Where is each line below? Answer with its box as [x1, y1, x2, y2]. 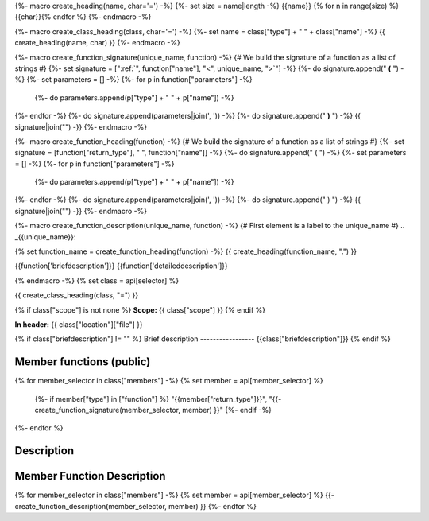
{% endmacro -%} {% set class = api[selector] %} [14, 275, 180, 286]
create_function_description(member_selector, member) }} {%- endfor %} [14, 501, 257, 511]
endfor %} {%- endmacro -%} [52, 12, 152, 21]
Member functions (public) [14, 355, 151, 369]
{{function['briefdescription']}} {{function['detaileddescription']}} [14, 261, 228, 270]
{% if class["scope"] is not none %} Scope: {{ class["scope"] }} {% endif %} [14, 305, 266, 314]
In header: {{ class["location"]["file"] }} [14, 319, 143, 329]
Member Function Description [14, 469, 166, 483]
